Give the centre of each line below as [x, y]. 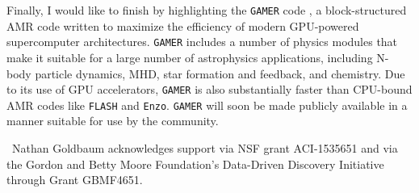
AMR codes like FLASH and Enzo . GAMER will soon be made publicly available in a [207, 105]
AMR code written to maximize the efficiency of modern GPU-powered [183, 25]
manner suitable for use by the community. [113, 121]
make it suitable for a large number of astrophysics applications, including [190, 57]
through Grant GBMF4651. [75, 180]
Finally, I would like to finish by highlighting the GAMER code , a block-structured [207, 10]
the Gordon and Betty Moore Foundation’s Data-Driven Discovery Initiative [195, 164]
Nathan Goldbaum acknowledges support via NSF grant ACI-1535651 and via [205, 148]
